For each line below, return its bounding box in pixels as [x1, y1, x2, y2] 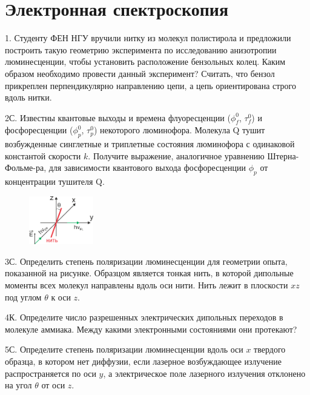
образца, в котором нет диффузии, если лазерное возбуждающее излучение [5, 354, 282, 367]
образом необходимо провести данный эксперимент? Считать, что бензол [5, 67, 275, 79]
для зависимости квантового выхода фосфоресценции [48, 161, 246, 174]
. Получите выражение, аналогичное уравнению [88, 149, 265, 162]
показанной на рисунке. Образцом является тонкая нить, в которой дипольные [5, 267, 294, 279]
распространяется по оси [5, 367, 96, 379]
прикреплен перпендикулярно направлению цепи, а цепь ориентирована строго [5, 79, 296, 91]
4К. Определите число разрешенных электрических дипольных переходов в [5, 311, 283, 324]
